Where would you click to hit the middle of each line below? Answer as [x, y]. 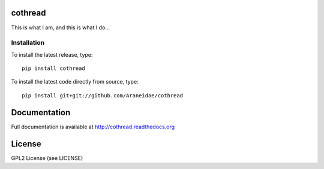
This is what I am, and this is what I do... [61, 27]
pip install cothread [53, 68]
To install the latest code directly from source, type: [75, 82]
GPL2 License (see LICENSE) [47, 158]
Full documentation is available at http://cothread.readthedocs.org [93, 127]
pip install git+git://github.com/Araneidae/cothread [102, 95]
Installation [28, 43]
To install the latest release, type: [52, 54]
